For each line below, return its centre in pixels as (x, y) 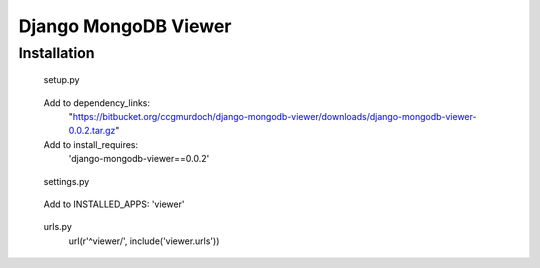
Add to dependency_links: (96, 102)
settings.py (66, 181)
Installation (56, 53)
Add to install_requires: (91, 144)
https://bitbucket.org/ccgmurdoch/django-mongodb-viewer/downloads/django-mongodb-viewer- (274, 116)
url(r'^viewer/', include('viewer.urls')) (144, 241)
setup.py (61, 80)
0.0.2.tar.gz (92, 131)
